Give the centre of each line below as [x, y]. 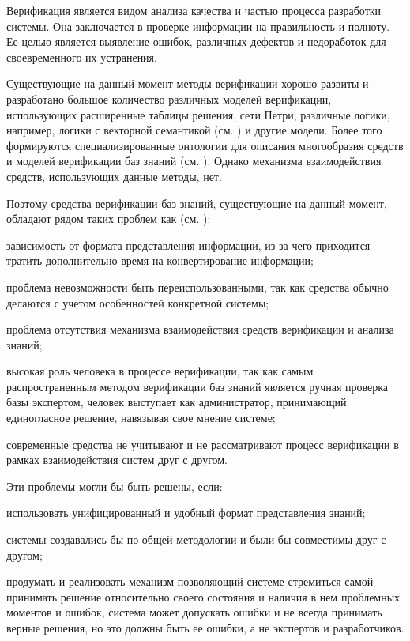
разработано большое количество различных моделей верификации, [169, 98]
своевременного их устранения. [82, 57]
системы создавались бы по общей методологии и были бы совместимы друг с [196, 539]
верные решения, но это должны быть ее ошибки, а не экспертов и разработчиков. [205, 628]
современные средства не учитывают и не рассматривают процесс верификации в [203, 444]
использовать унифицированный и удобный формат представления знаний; [186, 513]
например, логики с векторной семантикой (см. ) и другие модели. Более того [194, 130]
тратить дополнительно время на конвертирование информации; [160, 260]
